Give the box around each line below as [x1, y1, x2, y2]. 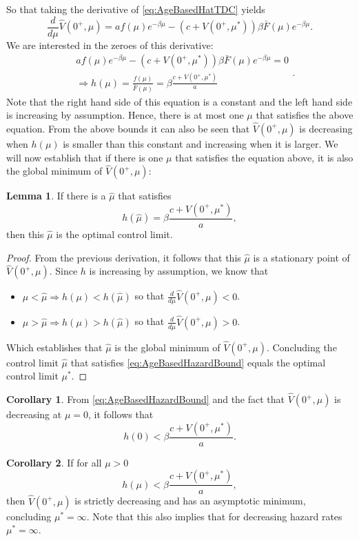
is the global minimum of [114, 340, 220, 354]
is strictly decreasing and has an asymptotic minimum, [74, 493, 306, 508]
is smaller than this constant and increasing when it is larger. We [63, 136, 338, 150]
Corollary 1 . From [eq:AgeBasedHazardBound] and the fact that [6, 392, 285, 406]
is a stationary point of [253, 250, 350, 264]
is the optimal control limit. [56, 227, 173, 241]
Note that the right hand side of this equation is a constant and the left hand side [6, 94, 353, 108]
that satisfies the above [256, 108, 353, 122]
